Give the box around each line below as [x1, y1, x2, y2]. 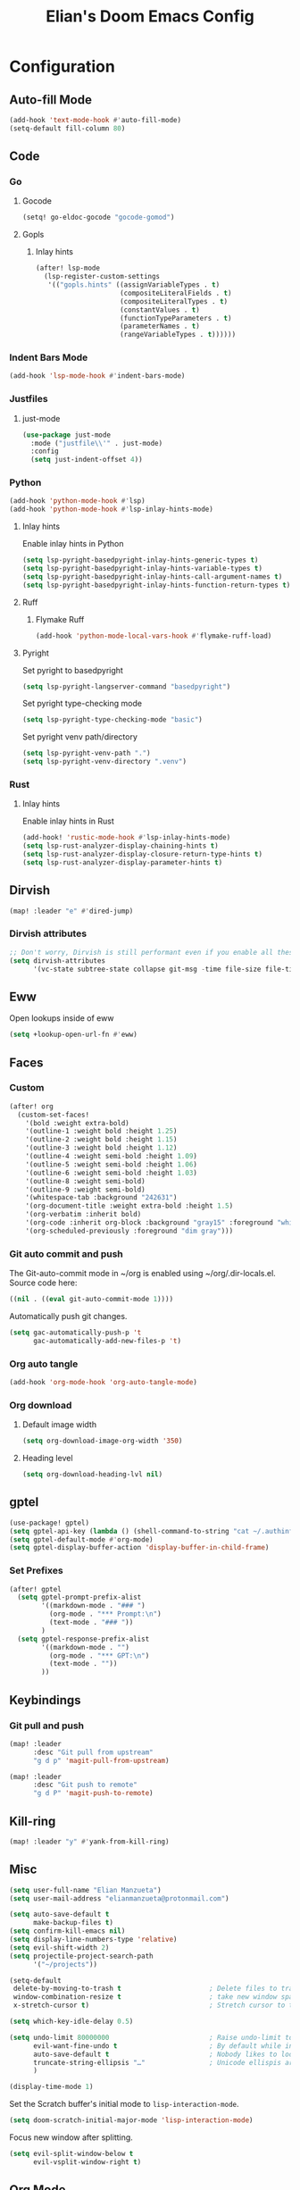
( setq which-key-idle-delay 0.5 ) [9, 2017, 134, 2027]
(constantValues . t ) [119, 305, 201, 314]
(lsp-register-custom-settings [43, 272, 161, 281]
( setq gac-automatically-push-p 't [9, 1328, 142, 1337]
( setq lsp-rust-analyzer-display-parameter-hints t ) [21, 858, 223, 867]
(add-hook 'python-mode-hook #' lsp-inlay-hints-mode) [9, 505, 214, 514]
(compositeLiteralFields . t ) [119, 288, 232, 297]
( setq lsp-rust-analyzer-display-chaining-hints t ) [21, 841, 219, 850]
